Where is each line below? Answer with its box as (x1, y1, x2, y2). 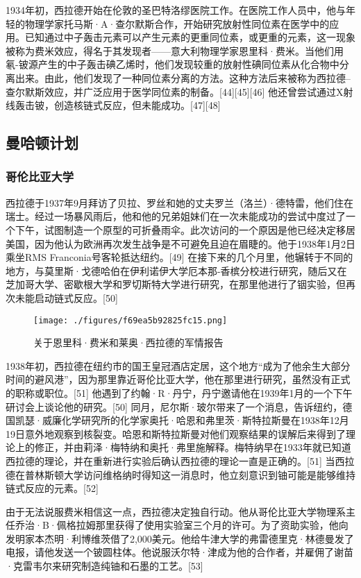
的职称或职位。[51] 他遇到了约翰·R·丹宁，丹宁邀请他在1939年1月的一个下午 (6, 385, 353, 400)
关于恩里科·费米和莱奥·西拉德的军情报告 (33, 335, 224, 350)
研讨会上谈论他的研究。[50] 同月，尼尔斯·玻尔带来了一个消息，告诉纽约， (6, 399, 343, 414)
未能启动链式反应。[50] (15, 290, 118, 305)
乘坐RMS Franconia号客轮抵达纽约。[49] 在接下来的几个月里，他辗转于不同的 (6, 250, 353, 264)
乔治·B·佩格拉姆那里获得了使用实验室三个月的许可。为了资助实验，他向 (15, 518, 349, 532)
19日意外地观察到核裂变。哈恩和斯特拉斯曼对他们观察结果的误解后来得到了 (6, 426, 346, 441)
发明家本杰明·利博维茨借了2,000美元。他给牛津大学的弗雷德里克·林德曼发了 (6, 531, 354, 545)
